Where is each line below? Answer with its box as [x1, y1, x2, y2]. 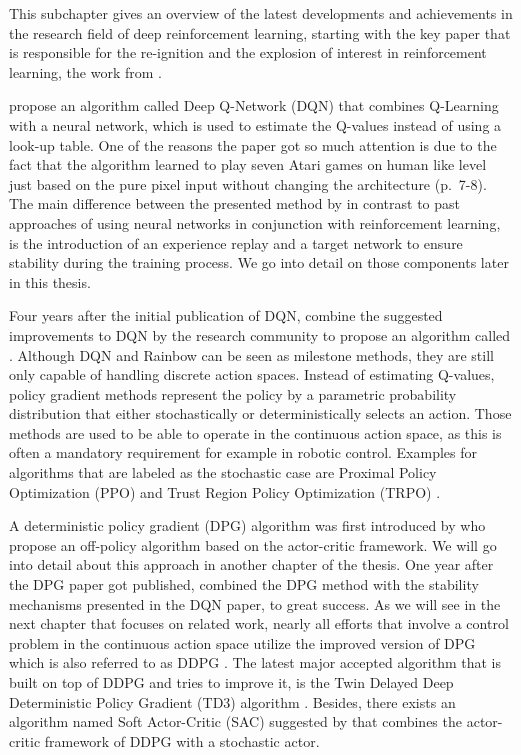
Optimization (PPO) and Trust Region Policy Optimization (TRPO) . [9, 481, 441, 502]
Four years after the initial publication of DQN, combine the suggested [9, 305, 443, 326]
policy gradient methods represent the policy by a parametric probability [9, 383, 457, 404]
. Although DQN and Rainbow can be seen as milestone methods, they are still [9, 344, 494, 365]
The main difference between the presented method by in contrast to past [9, 193, 461, 214]
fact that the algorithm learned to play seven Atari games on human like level [9, 154, 487, 175]
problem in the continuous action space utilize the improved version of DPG [9, 632, 476, 653]
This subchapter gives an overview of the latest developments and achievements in [9, 3, 513, 23]
